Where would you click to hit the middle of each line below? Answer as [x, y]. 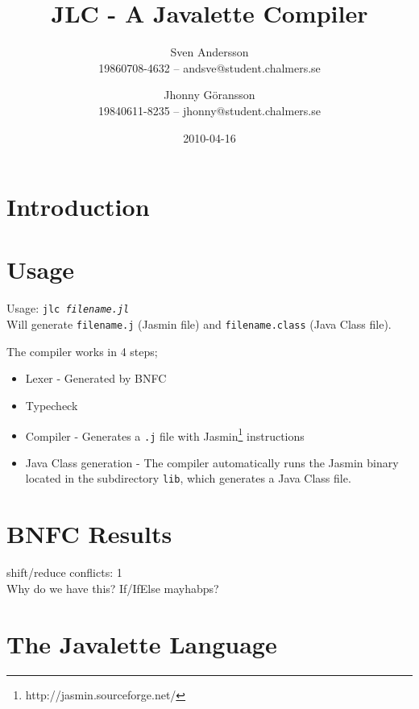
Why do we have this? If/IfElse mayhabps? [113, 588]
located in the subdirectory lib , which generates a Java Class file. [188, 478]
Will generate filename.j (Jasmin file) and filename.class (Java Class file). [199, 324]
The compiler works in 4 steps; [82, 351]
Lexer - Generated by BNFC [96, 378]
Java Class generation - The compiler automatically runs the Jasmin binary [212, 462]
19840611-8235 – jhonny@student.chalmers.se [209, 110]
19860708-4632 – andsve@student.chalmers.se [209, 67]
